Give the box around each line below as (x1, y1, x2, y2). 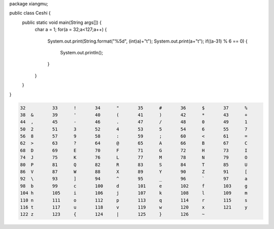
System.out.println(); (60, 49, 104, 55)
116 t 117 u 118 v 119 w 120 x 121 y (20, 204, 248, 210)
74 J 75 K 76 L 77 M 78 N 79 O (20, 155, 248, 160)
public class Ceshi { (9, 10, 51, 16)
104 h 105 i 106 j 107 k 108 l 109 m (20, 190, 248, 196)
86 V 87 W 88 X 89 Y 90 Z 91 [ (20, 169, 248, 175)
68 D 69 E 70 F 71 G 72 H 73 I (20, 147, 248, 153)
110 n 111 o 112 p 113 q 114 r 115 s (20, 197, 248, 203)
